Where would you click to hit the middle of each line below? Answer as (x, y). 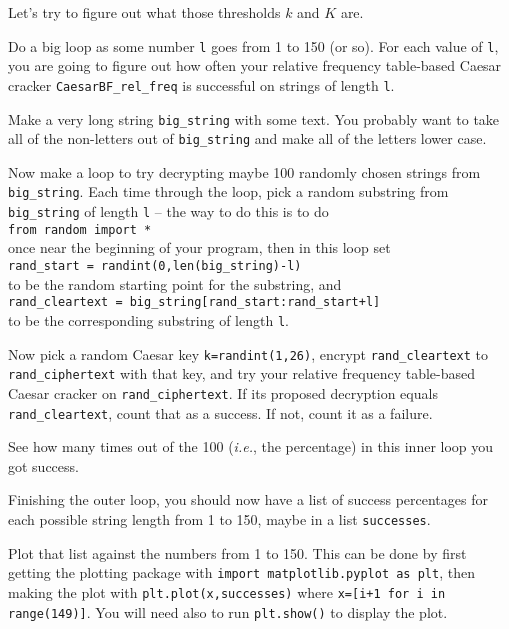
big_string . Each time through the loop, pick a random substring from (228, 191)
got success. (43, 465)
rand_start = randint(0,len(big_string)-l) (155, 265)
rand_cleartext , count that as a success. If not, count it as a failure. (220, 412)
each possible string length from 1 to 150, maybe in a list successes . (219, 518)
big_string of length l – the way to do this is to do (168, 211)
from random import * (80, 229)
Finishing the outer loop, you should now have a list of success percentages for (248, 499)
